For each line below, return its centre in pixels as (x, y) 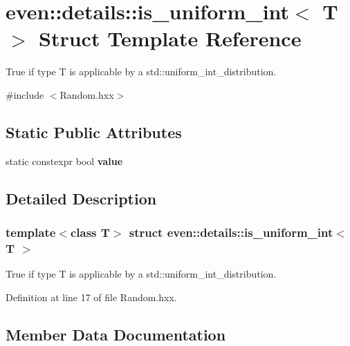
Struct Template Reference (170, 38)
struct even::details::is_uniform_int (231, 232)
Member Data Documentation (116, 334)
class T (90, 232)
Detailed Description (81, 198)
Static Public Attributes (94, 132)
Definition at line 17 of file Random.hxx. (91, 297)
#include (25, 94)
